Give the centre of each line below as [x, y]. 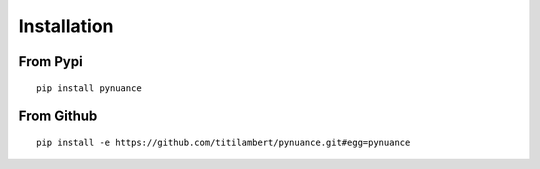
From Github [58, 116]
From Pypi [51, 61]
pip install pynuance [89, 88]
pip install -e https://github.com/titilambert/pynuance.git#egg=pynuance [223, 142]
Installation [66, 26]
